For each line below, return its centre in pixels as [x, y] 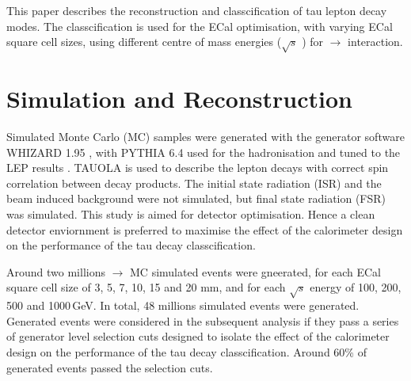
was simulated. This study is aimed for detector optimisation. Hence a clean [191, 214]
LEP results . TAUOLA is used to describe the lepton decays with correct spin [198, 168]
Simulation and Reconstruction [179, 99]
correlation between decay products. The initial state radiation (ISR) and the [194, 183]
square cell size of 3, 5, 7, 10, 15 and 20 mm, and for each [146, 287]
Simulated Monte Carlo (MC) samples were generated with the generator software [205, 137]
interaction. [375, 42]
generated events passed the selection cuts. [110, 367]
